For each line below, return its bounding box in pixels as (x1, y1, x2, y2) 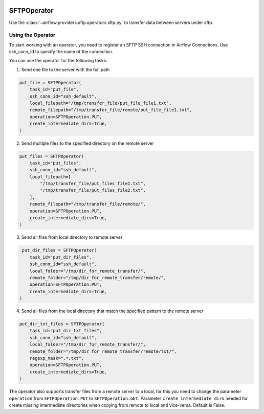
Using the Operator (9, 32, 56, 39)
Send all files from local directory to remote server (21, 234, 123, 240)
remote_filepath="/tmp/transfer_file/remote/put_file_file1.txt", (29, 107, 193, 113)
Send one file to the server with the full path (21, 67, 110, 72)
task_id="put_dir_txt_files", (29, 328, 102, 334)
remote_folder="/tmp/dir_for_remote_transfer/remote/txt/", (29, 348, 177, 354)
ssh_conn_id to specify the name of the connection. (9, 49, 113, 55)
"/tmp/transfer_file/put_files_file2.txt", (40, 187, 146, 193)
